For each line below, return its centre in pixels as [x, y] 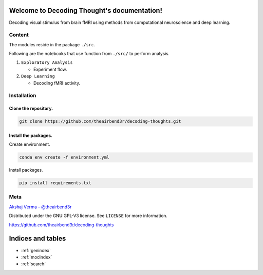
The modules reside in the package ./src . [52, 44]
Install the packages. [31, 135]
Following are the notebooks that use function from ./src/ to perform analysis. [89, 54]
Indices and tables [38, 239]
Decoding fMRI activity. [57, 83]
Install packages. [26, 170]
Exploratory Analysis [47, 63]
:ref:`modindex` [37, 257]
